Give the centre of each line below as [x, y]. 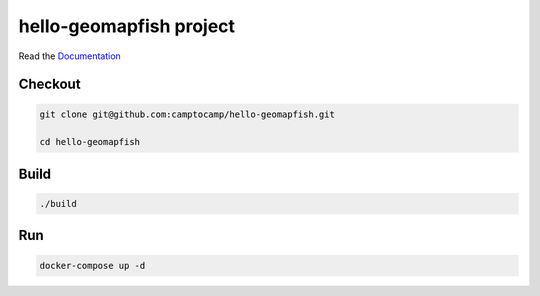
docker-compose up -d [92, 265]
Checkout [49, 84]
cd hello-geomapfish [89, 142]
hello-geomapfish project [126, 26]
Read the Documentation [70, 56]
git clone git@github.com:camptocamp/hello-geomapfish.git [187, 114]
